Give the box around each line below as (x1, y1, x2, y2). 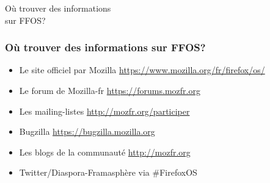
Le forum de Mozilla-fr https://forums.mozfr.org (19, 84, 200, 96)
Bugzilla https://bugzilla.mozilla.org (19, 125, 155, 138)
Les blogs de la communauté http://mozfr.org (19, 145, 191, 158)
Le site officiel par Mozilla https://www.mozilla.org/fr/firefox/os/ (19, 63, 265, 76)
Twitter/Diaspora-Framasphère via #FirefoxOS (19, 166, 197, 179)
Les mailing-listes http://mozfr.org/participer (19, 104, 190, 117)
